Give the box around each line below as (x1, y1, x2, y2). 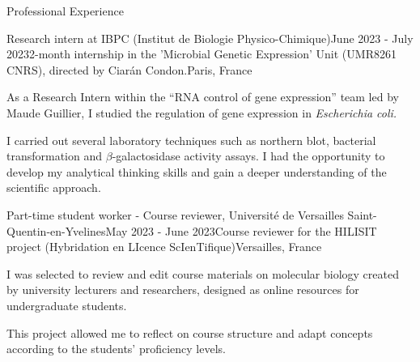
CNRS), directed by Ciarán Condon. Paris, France (6, 61, 252, 78)
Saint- (347, 206, 377, 223)
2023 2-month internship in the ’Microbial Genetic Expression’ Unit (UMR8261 (6, 45, 397, 62)
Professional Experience (6, 2, 124, 19)
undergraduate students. (6, 296, 127, 313)
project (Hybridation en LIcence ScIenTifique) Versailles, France (6, 238, 322, 255)
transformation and (6, 147, 103, 164)
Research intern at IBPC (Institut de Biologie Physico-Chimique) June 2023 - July (6, 29, 414, 46)
